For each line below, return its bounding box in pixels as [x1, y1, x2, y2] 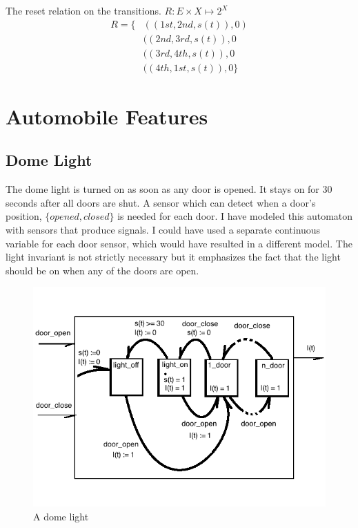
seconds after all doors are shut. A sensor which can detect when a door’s [6, 195, 316, 209]
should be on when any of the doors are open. [6, 263, 199, 277]
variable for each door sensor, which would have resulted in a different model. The [6, 236, 352, 250]
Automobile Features [6, 102, 208, 130]
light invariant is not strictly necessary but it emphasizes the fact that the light [6, 249, 341, 264]
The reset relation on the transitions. [6, 3, 161, 17]
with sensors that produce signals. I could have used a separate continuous [6, 223, 321, 237]
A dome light [33, 509, 89, 524]
